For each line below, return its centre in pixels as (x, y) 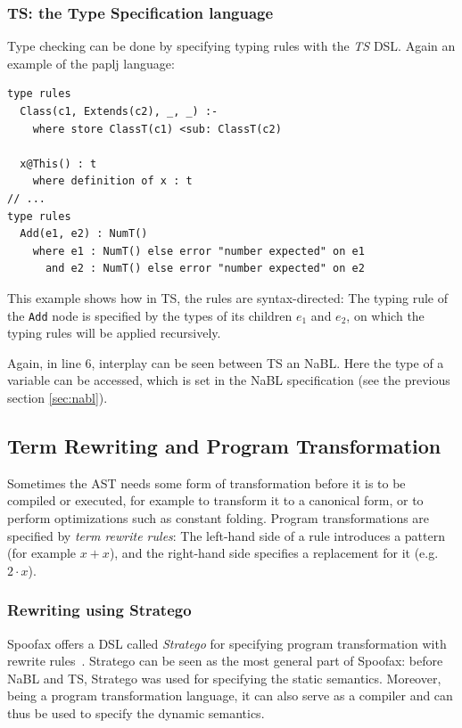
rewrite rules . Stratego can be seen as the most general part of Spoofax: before (225, 661)
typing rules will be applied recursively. (114, 333)
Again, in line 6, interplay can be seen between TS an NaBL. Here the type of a (226, 362)
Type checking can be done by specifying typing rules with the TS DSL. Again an (231, 46)
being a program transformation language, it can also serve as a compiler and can (230, 695)
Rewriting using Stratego (99, 610)
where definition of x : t (112, 181)
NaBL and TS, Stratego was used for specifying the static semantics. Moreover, (224, 678)
